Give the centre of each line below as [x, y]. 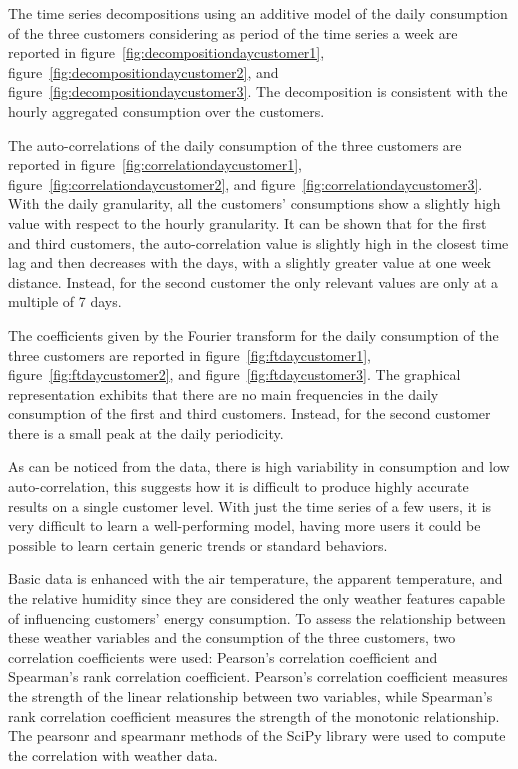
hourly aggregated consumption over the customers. [166, 110]
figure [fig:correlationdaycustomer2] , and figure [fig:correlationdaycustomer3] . [245, 183]
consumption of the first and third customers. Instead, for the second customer [249, 413]
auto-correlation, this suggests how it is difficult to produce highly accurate [238, 486]
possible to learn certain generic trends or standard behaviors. [198, 544]
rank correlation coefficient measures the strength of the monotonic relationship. [254, 715]
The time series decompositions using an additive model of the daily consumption [258, 13]
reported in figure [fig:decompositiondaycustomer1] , [166, 52]
